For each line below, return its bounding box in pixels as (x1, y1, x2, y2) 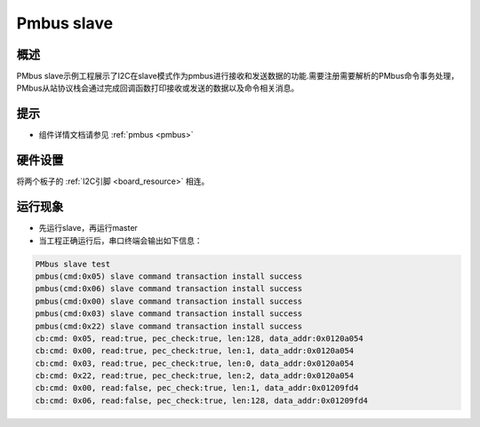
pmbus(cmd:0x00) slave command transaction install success (35, 296, 303, 306)
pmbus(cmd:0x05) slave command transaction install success (35, 271, 303, 281)
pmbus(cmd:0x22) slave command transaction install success (35, 320, 303, 331)
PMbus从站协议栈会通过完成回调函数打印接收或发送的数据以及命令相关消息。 (16, 83, 300, 93)
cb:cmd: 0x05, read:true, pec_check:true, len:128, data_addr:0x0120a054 (35, 333, 364, 344)
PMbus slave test (35, 258, 111, 269)
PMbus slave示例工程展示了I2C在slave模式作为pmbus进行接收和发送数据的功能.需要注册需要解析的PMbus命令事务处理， (16, 71, 460, 82)
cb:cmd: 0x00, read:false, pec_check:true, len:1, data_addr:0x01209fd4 (35, 383, 359, 393)
